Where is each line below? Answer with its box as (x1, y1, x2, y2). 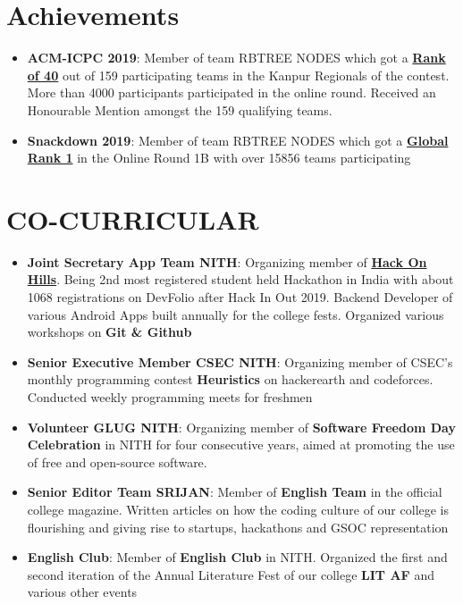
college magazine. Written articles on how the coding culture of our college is (27, 499, 450, 518)
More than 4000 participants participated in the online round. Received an (27, 83, 436, 102)
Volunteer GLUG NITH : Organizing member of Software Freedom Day (27, 417, 456, 436)
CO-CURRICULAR (6, 200, 259, 237)
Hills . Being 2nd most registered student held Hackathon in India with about (27, 270, 454, 289)
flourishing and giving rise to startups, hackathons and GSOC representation (27, 517, 449, 536)
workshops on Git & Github (27, 323, 192, 341)
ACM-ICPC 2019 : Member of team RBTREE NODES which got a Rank (27, 48, 446, 67)
